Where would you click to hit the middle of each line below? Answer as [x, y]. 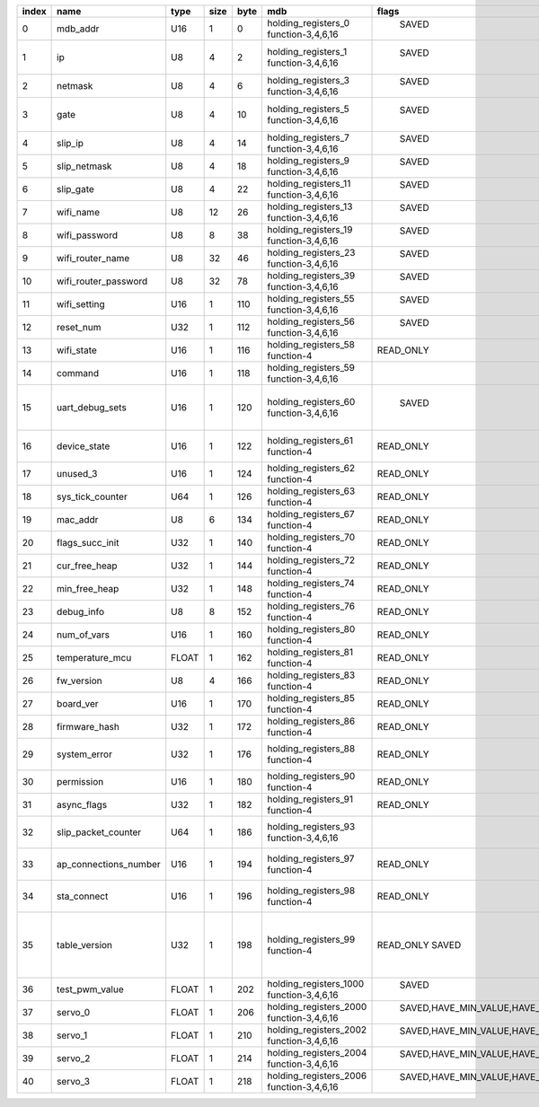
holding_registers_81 [310, 652]
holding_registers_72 [311, 560]
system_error [84, 754]
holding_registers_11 [309, 184]
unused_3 [77, 474]
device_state [84, 446]
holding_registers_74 [311, 583]
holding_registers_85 [311, 698]
